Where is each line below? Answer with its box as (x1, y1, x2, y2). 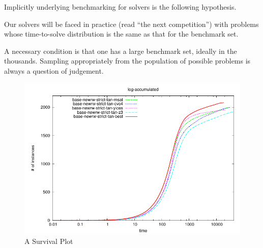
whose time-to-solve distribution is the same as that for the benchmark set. (4, 28, 239, 39)
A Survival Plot (24, 235, 73, 246)
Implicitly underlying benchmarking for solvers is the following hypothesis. (4, 2, 237, 12)
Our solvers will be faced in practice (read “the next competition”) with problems (4, 18, 259, 29)
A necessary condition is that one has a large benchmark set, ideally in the (4, 45, 237, 56)
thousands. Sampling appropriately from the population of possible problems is (4, 55, 251, 66)
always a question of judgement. (4, 65, 104, 76)
